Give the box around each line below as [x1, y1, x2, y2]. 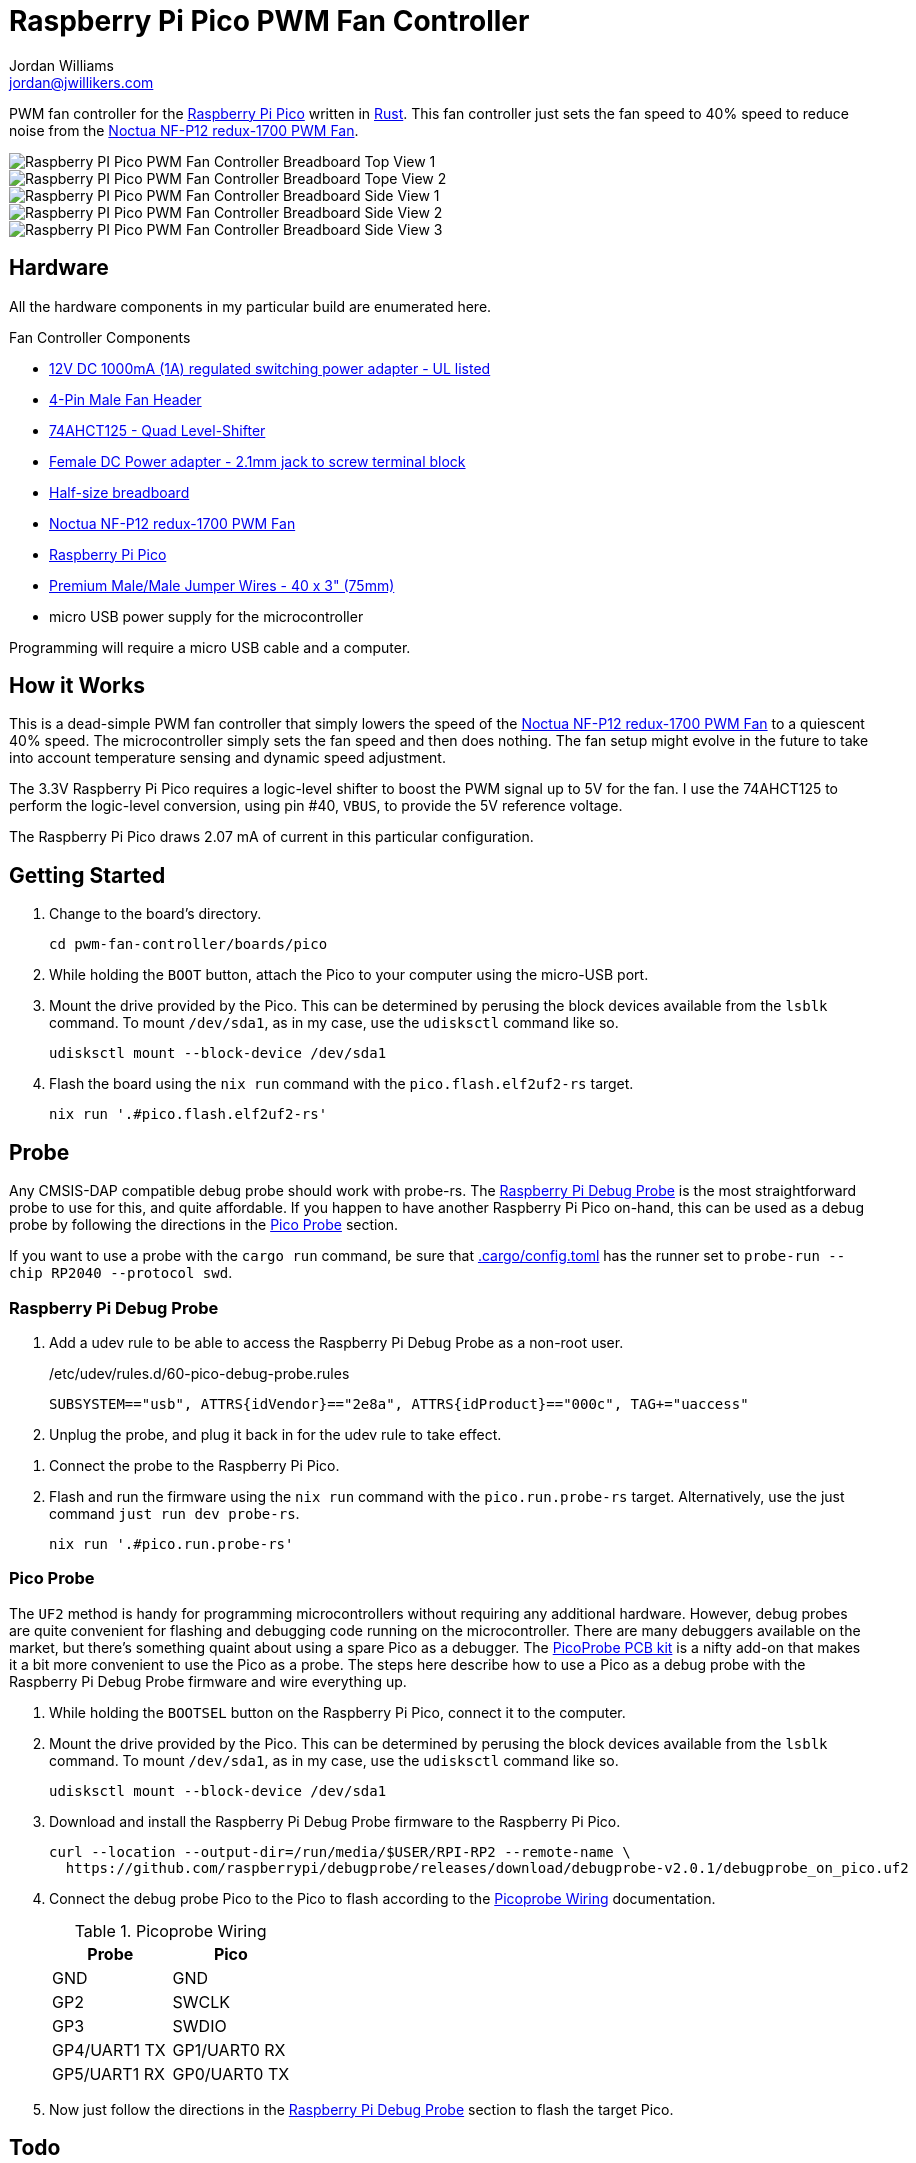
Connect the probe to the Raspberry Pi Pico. [49, 1456, 340, 1474]
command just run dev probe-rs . [49, 1504, 300, 1522]
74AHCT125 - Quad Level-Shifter [49, 421, 266, 439]
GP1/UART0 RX [172, 2039, 286, 2060]
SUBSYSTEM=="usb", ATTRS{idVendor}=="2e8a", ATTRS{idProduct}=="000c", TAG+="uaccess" [49, 1395, 749, 1412]
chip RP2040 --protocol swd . [9, 1264, 233, 1282]
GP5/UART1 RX [52, 2063, 165, 2084]
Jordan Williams [9, 56, 114, 74]
